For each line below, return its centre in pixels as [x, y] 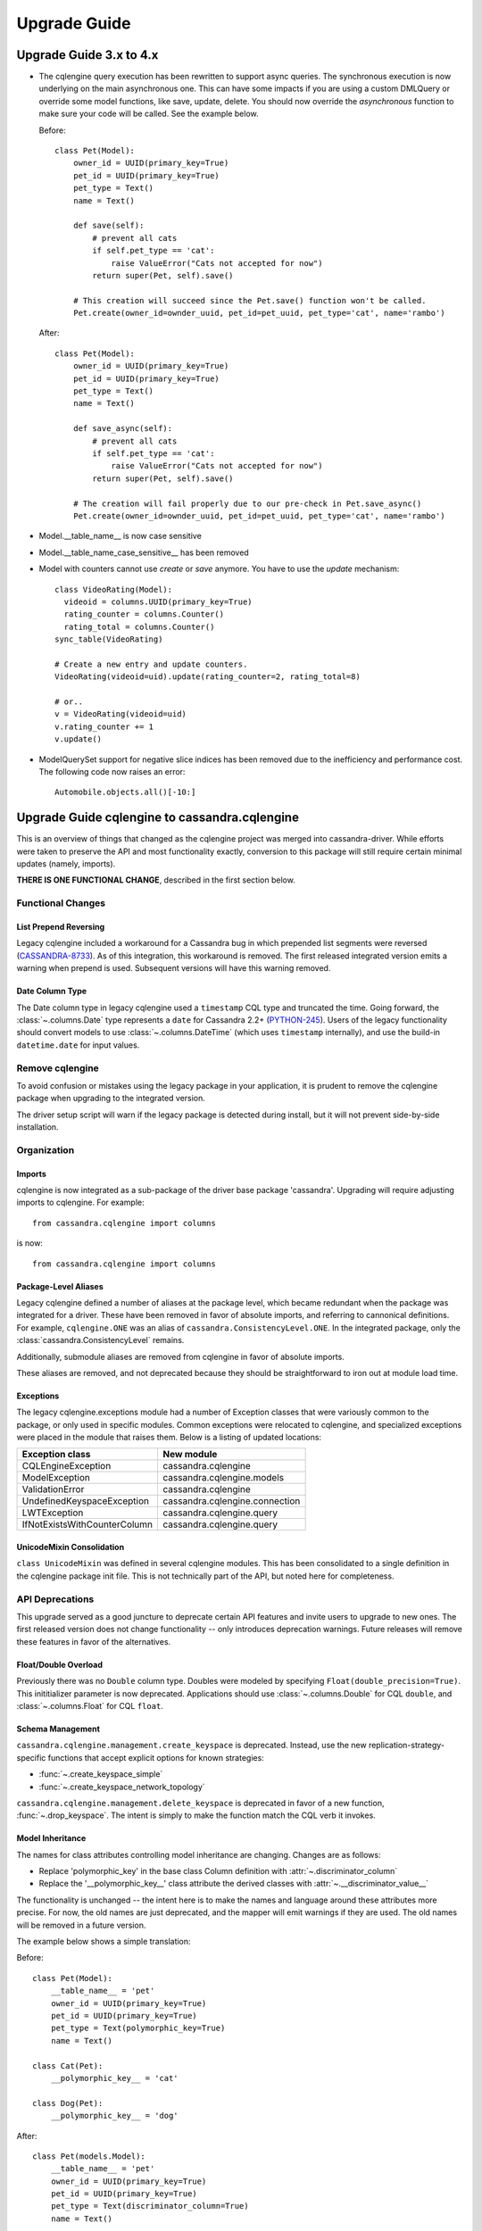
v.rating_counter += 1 [104, 726]
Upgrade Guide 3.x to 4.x [87, 55]
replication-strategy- [407, 1746]
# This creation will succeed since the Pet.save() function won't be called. [249, 300]
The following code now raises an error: [112, 771]
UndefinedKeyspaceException [85, 1501]
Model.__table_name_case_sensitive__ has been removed [144, 552]
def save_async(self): [123, 429]
